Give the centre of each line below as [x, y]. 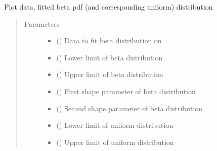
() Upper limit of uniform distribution [115, 142]
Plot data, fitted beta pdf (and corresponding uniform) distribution [108, 7]
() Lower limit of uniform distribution [115, 125]
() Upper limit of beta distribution [110, 74]
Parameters [41, 23]
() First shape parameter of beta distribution [126, 91]
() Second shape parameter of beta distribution [129, 108]
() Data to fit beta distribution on [109, 41]
